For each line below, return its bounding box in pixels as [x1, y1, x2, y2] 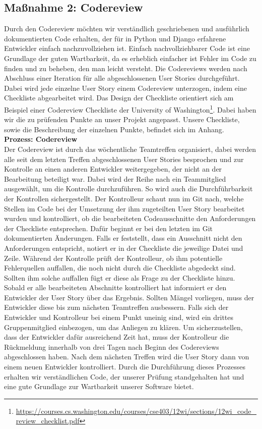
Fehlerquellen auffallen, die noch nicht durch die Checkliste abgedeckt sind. [4, 262, 236, 273]
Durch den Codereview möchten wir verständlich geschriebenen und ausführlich [4, 23, 249, 34]
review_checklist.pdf [16, 415, 80, 426]
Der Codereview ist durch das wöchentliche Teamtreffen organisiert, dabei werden [4, 143, 256, 154]
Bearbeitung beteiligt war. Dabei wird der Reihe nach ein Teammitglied [4, 173, 226, 184]
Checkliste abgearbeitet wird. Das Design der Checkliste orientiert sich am [4, 92, 234, 103]
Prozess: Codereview [4, 134, 78, 144]
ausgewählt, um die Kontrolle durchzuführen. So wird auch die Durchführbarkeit [4, 183, 253, 194]
